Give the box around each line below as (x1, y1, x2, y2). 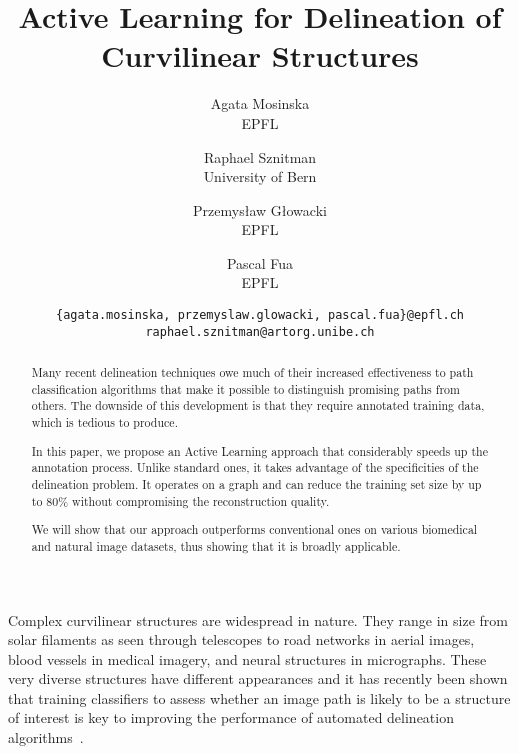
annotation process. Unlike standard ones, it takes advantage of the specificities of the (31, 459, 479, 476)
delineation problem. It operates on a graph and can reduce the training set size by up (31, 476, 482, 492)
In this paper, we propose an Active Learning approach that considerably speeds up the (31, 442, 488, 459)
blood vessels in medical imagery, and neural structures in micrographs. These (8, 648, 487, 669)
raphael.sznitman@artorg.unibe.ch (145, 324, 375, 339)
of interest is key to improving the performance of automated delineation (8, 707, 454, 728)
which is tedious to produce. (31, 414, 178, 431)
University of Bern (203, 166, 317, 187)
